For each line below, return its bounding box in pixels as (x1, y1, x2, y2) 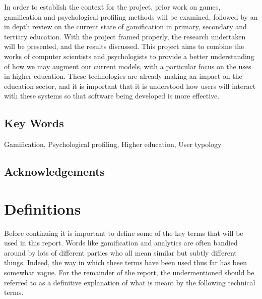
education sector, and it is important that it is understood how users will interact (4, 80, 256, 91)
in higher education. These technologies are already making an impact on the (4, 71, 242, 81)
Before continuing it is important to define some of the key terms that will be (4, 227, 243, 238)
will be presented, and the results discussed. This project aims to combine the (4, 41, 244, 52)
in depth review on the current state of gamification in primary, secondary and (4, 21, 247, 32)
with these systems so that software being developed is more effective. (4, 90, 220, 101)
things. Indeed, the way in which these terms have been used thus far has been (4, 257, 247, 268)
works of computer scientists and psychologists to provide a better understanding (4, 51, 254, 61)
